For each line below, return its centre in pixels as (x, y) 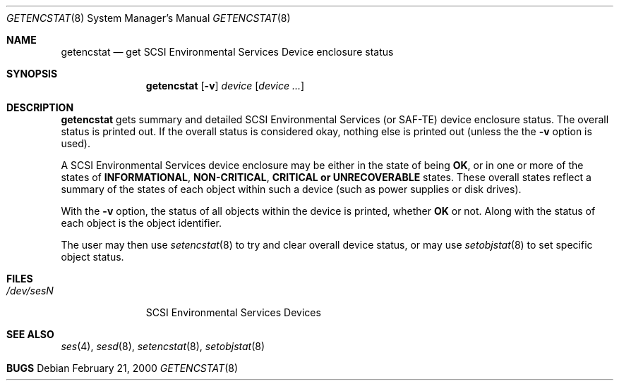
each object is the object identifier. (142, 223)
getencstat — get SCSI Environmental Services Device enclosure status (227, 52)
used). (76, 143)
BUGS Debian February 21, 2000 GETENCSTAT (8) (122, 368)
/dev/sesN (30, 291)
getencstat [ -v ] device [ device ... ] (225, 86)
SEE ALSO (30, 334)
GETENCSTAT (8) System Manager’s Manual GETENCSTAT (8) (149, 18)
